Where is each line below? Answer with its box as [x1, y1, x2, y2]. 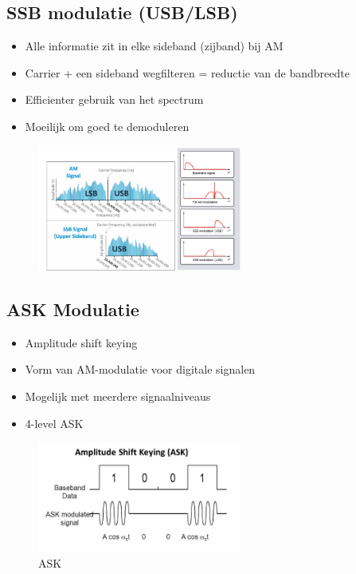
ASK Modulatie [6, 296, 139, 321]
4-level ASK [25, 414, 84, 431]
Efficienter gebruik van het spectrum [25, 91, 204, 108]
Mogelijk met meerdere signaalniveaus [25, 387, 211, 404]
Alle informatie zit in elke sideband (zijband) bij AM [25, 38, 284, 54]
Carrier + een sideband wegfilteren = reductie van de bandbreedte [25, 64, 350, 81]
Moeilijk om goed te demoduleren [25, 117, 190, 134]
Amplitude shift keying [25, 334, 138, 350]
